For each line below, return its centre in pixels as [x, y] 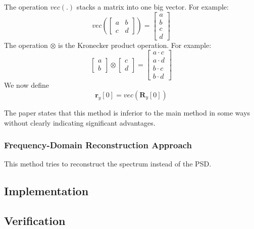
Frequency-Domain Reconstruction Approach [98, 145]
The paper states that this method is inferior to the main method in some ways [127, 113]
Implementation [46, 191]
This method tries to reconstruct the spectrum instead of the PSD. [108, 164]
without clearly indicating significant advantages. [80, 122]
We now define [27, 85]
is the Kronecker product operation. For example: [135, 45]
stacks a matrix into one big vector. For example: [153, 7]
